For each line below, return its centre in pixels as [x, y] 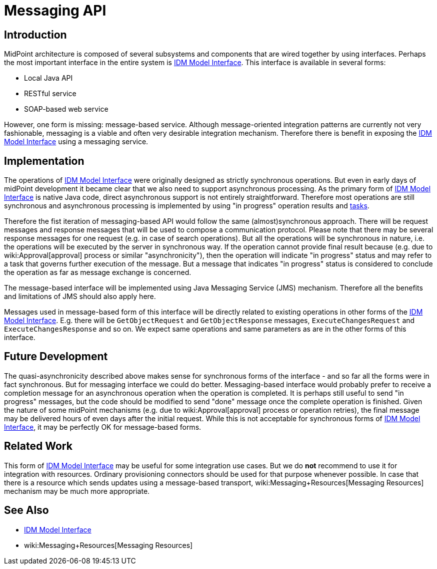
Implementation [44, 161]
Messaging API [55, 11]
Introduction [35, 35]
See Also [26, 510]
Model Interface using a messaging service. [76, 142]
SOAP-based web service [66, 109]
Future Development [56, 357]
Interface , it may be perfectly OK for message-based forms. [103, 427]
